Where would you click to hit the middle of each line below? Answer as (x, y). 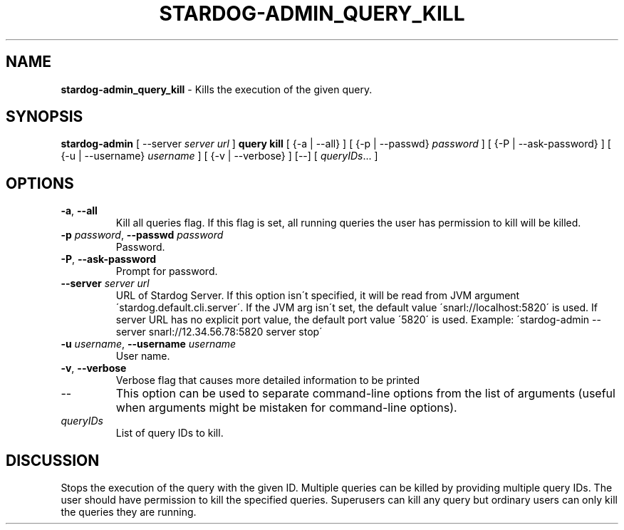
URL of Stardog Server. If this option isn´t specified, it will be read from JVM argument (318, 296)
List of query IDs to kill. (170, 433)
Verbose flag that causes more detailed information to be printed (267, 380)
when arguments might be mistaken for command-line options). (286, 408)
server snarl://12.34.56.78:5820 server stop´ (219, 332)
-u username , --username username (149, 344)
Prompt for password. (167, 271)
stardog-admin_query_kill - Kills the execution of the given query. (217, 89)
